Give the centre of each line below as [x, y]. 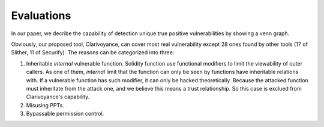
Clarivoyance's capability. [58, 97]
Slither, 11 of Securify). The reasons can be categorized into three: [93, 52]
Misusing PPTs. [45, 105]
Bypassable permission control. [65, 114]
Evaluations [41, 16]
